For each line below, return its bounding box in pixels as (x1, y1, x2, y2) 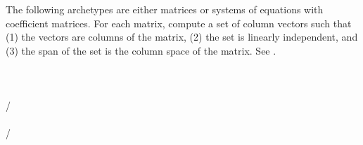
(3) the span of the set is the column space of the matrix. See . (6, 43, 276, 57)
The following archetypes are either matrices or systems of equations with (6, 2, 324, 16)
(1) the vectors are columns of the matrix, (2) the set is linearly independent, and (6, 29, 358, 44)
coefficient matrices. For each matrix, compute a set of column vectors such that (6, 15, 352, 30)
